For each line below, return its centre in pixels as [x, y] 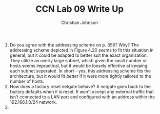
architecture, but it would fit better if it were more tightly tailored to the [80, 76]
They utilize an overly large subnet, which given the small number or [78, 60]
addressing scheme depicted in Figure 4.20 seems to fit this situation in [81, 50]
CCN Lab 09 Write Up [80, 9]
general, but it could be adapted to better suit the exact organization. [79, 55]
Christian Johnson [80, 23]
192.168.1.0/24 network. [33, 102]
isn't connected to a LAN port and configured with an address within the [82, 97]
